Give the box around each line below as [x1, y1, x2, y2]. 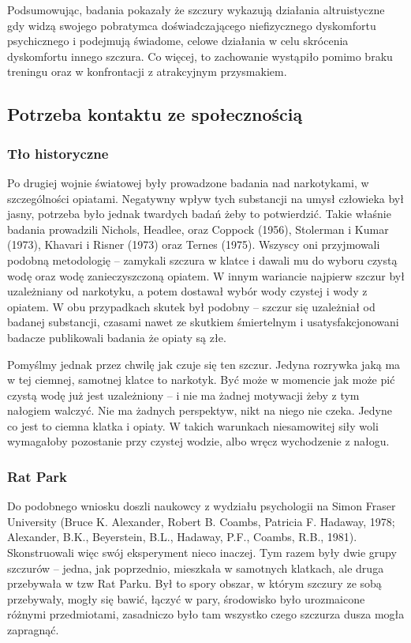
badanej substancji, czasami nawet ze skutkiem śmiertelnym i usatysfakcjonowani [7, 314, 399, 330]
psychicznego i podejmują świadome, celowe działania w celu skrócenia [7, 32, 349, 49]
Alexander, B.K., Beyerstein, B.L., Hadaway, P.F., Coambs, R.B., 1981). [7, 528, 357, 545]
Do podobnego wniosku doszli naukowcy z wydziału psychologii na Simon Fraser [7, 498, 396, 514]
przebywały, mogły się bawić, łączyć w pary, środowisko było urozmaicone [7, 590, 365, 607]
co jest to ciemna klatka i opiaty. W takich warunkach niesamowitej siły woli [7, 417, 379, 434]
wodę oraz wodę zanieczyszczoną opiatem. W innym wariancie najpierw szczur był [7, 267, 405, 284]
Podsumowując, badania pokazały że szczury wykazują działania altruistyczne [7, 2, 385, 17]
